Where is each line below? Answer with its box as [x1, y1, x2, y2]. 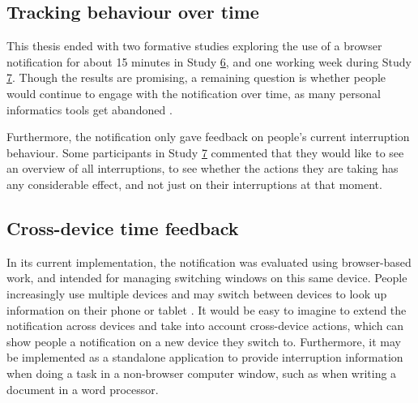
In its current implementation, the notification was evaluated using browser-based [6, 253, 412, 270]
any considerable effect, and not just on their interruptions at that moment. [6, 175, 382, 192]
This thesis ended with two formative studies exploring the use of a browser [6, 37, 382, 54]
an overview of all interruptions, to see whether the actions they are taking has [6, 160, 399, 177]
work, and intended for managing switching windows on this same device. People [6, 269, 407, 286]
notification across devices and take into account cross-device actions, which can [6, 317, 404, 334]
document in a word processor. [6, 380, 159, 397]
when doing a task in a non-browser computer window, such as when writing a [6, 364, 397, 381]
